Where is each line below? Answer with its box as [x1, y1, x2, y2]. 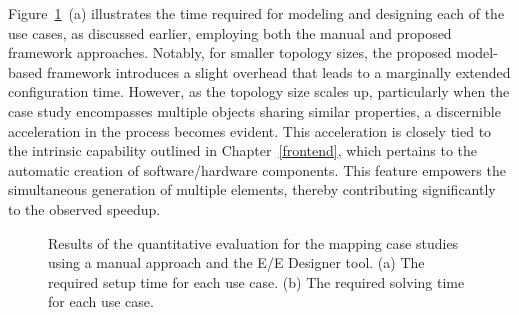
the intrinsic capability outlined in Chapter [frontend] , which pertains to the [8, 140, 478, 161]
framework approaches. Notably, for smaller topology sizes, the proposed [8, 42, 452, 63]
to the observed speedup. [8, 198, 161, 219]
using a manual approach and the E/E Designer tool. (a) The [48, 252, 425, 273]
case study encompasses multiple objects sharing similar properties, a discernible [8, 100, 501, 121]
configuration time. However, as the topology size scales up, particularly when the [8, 81, 510, 102]
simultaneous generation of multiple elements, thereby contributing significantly [8, 179, 496, 200]
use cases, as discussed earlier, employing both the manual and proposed [8, 22, 452, 43]
